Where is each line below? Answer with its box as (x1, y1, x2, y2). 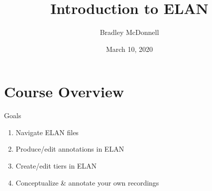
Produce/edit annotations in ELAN (15, 144, 124, 154)
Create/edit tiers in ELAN (15, 161, 97, 171)
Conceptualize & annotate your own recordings (15, 177, 159, 188)
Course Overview (4, 81, 124, 102)
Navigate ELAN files (15, 127, 79, 137)
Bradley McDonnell (100, 27, 159, 37)
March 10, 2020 (106, 43, 153, 54)
